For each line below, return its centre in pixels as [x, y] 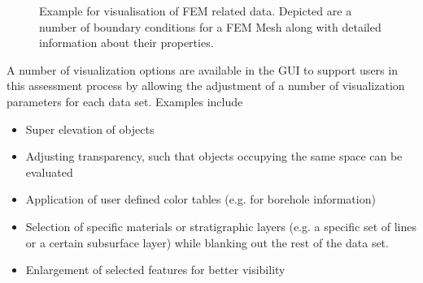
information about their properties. [126, 43]
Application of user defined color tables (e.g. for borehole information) [201, 199]
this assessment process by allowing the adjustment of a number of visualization [206, 86]
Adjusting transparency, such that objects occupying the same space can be [214, 156]
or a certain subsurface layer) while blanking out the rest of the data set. [207, 242]
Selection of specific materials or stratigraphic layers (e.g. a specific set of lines [221, 226]
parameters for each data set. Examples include [125, 101]
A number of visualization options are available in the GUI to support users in [202, 69]
